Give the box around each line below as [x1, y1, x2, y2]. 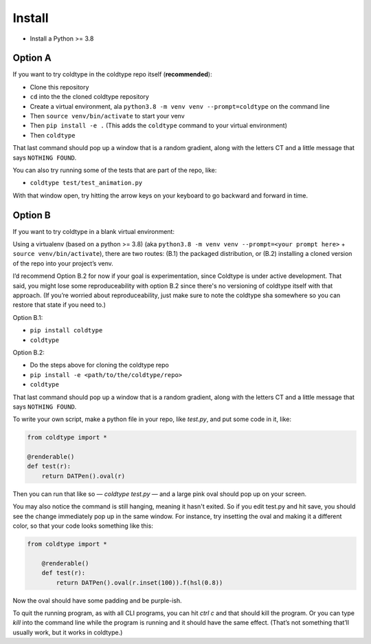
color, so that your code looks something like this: [12, 522, 154, 530]
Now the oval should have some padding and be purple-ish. [12, 596, 182, 605]
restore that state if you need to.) [12, 301, 106, 309]
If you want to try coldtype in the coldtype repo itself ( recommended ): [12, 70, 212, 78]
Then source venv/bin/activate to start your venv [30, 112, 185, 120]
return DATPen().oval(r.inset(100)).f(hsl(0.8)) [56, 579, 223, 586]
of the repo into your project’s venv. [12, 259, 113, 268]
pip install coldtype [30, 327, 103, 334]
